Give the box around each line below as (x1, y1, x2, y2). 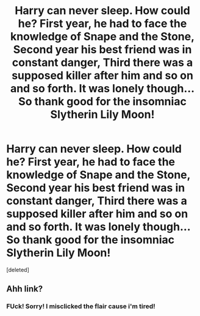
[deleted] (6, 266, 29, 273)
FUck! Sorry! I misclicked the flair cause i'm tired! (6, 302, 155, 310)
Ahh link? (6, 284, 43, 294)
